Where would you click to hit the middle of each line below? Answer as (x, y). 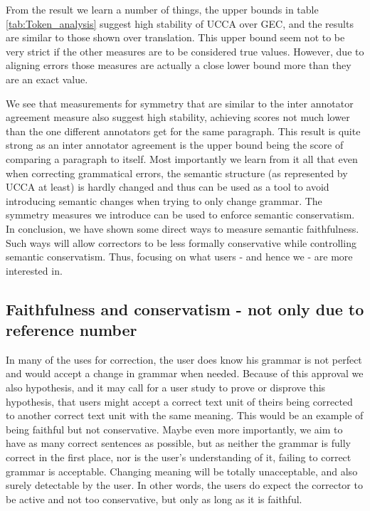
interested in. (34, 270)
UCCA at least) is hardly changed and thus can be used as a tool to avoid (168, 187)
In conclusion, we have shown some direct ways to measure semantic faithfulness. (183, 228)
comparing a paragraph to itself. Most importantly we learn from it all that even (182, 158)
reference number (72, 330)
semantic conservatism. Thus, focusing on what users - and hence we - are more (179, 257)
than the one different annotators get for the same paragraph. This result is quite (183, 131)
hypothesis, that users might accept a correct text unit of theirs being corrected (179, 401)
